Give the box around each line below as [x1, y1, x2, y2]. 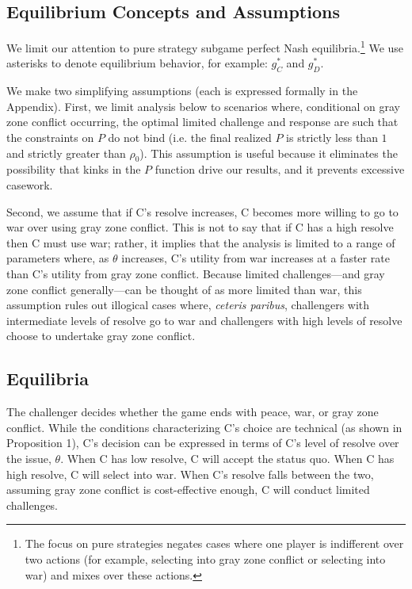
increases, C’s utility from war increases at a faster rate [121, 250, 390, 266]
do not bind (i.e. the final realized [108, 129, 272, 146]
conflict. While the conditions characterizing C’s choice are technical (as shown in [6, 419, 402, 435]
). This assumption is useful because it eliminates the [139, 144, 398, 161]
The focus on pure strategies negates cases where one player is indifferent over [25, 535, 404, 552]
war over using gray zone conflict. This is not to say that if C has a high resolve [6, 219, 394, 235]
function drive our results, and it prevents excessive [154, 161, 405, 178]
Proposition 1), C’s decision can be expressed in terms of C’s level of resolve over [6, 434, 399, 451]
